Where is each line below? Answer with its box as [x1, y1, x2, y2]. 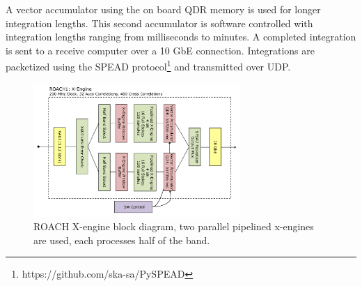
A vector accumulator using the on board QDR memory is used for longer [6, 2, 321, 16]
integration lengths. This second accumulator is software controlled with [6, 15, 313, 30]
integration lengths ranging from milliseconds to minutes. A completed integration [6, 29, 356, 44]
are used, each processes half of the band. [33, 232, 210, 247]
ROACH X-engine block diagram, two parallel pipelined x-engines [33, 219, 314, 234]
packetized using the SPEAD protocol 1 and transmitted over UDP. [6, 57, 291, 74]
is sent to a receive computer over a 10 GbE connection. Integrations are [6, 43, 315, 57]
